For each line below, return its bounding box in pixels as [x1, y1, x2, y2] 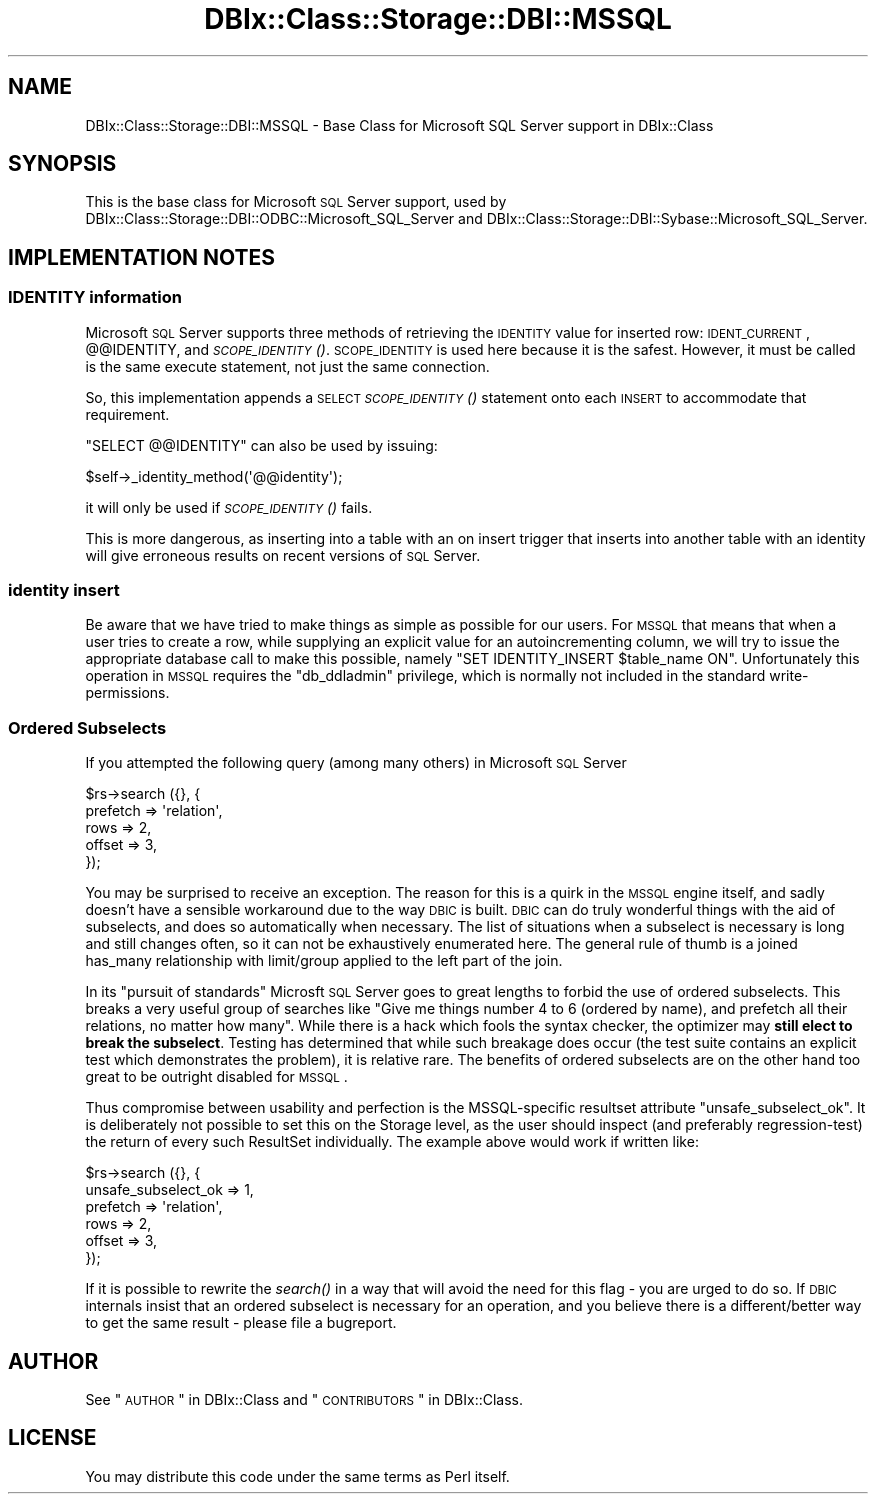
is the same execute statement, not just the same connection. [85, 357, 490, 375]
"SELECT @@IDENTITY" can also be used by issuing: [85, 436, 438, 454]
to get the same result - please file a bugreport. [85, 1314, 397, 1332]
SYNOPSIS [8, 151, 117, 177]
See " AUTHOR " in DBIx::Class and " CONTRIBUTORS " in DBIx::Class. [85, 1391, 523, 1408]
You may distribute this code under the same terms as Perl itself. [85, 1467, 510, 1485]
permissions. [85, 684, 170, 702]
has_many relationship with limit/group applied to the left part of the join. [85, 952, 563, 970]
